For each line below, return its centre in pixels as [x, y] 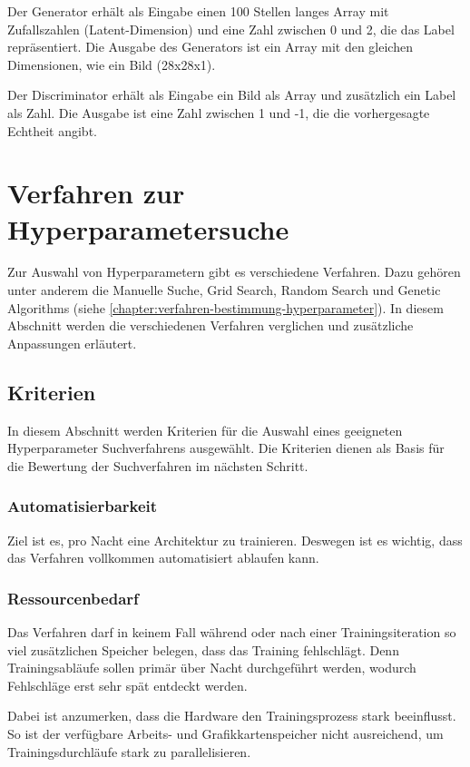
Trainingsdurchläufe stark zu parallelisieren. [129, 751]
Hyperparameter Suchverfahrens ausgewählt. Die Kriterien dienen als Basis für [226, 448]
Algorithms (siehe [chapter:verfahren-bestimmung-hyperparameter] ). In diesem [225, 307]
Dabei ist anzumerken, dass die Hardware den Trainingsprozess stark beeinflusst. [232, 716]
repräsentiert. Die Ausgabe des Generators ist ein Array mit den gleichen [210, 47]
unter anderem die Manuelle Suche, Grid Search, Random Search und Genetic [224, 290]
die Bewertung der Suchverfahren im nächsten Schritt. [158, 465]
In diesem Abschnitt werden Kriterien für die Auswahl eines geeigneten [205, 430]
